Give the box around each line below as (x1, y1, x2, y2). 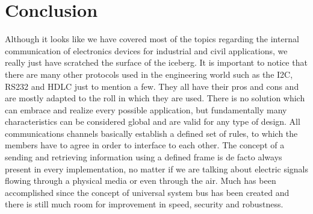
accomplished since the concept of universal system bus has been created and (5, 186, 290, 198)
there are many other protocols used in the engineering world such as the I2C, (5, 68, 293, 80)
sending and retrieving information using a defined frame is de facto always (5, 151, 282, 163)
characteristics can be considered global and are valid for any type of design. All (5, 115, 300, 128)
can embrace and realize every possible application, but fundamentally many (5, 103, 287, 116)
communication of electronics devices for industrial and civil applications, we (5, 44, 288, 57)
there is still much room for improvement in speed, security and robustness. (5, 198, 284, 210)
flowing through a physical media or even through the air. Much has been (5, 174, 276, 187)
